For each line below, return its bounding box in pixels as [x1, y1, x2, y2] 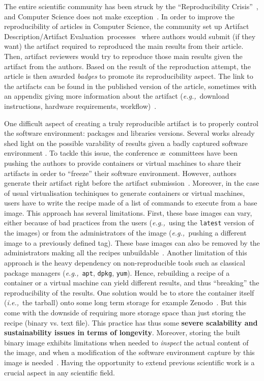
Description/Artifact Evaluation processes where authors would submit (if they [4, 31, 256, 41]
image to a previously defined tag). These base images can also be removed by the [4, 237, 260, 248]
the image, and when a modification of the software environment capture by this [4, 347, 255, 358]
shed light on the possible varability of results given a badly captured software [4, 137, 248, 148]
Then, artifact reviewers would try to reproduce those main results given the [4, 50, 243, 61]
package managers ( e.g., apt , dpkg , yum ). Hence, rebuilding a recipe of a [4, 267, 230, 278]
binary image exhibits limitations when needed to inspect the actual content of [4, 337, 249, 347]
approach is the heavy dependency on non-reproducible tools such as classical [4, 257, 245, 268]
